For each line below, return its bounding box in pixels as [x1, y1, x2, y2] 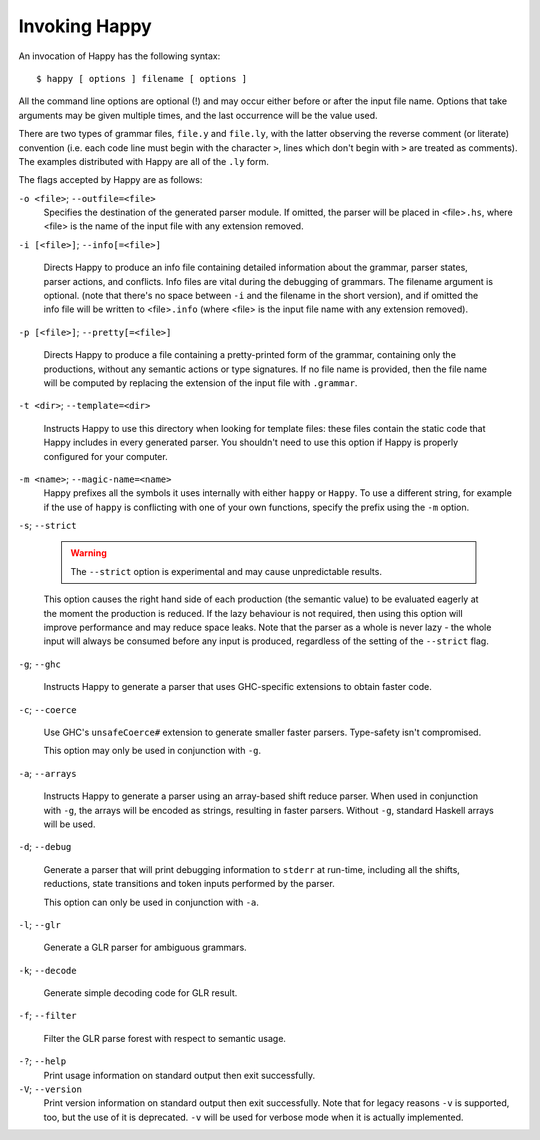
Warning [70, 547, 107, 559]
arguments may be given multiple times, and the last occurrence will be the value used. [18, 109, 379, 121]
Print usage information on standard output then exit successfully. [43, 1069, 315, 1081]
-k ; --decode [18, 964, 77, 976]
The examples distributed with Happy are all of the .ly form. [18, 155, 270, 167]
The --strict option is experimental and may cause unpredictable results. [70, 565, 382, 577]
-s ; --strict [18, 520, 77, 532]
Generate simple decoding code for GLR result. [43, 987, 238, 999]
